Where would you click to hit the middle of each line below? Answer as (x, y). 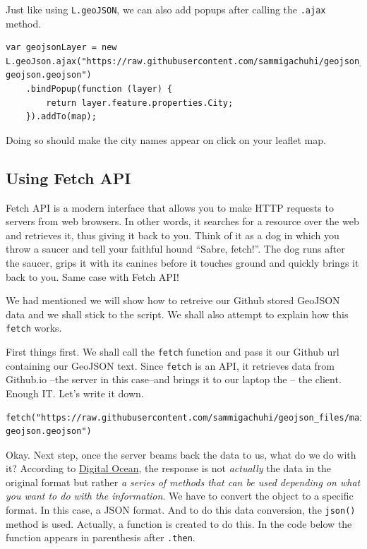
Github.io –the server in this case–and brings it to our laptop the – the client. (174, 379)
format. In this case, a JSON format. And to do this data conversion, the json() (181, 510)
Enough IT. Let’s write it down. (75, 393)
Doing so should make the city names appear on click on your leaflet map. (166, 139)
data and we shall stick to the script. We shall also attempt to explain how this (177, 314)
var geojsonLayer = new (61, 48)
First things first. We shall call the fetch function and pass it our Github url (173, 352)
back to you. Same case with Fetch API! (92, 276)
